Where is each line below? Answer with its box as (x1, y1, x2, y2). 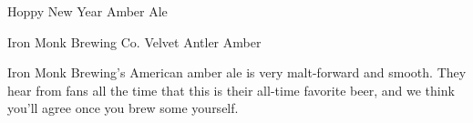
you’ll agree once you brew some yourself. (7, 98, 239, 118)
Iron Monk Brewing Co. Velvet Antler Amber (7, 32, 262, 51)
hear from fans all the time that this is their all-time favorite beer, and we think (7, 80, 455, 99)
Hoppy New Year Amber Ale (7, 2, 168, 20)
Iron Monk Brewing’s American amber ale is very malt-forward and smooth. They (7, 63, 467, 82)
